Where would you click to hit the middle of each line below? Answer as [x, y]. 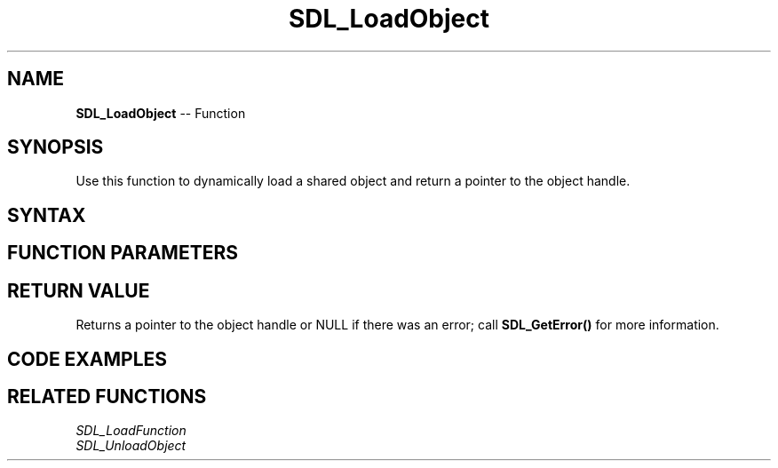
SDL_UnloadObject [131, 446]
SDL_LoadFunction [131, 431]
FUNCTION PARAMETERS [123, 253]
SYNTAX [47, 215]
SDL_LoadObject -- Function [161, 113]
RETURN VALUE [79, 290]
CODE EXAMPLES [87, 359]
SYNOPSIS [56, 147]
